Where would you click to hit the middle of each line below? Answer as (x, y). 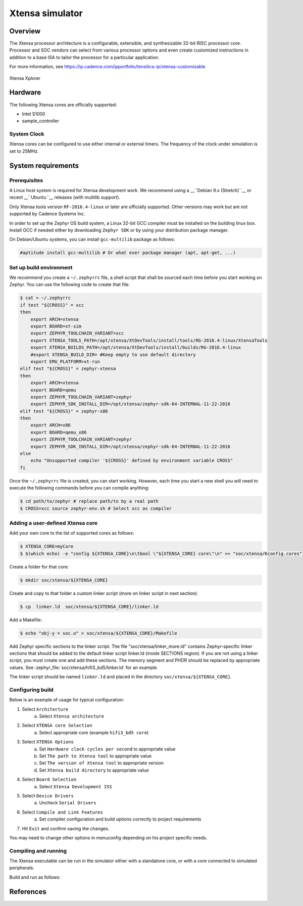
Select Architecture (45, 709)
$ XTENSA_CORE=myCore (47, 546)
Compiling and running (38, 850)
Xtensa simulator (46, 13)
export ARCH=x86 (50, 425)
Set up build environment (41, 267)
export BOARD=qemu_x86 (59, 432)
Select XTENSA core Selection (57, 726)
